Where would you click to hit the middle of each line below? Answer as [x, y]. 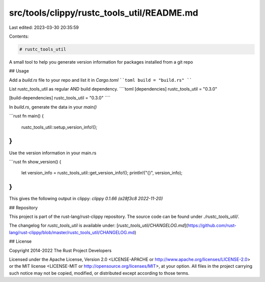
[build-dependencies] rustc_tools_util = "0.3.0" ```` [60, 98]
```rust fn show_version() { [35, 162]
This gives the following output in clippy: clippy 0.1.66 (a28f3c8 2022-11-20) [86, 199]
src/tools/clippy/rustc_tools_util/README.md [104, 13]
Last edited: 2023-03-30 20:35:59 [44, 27]
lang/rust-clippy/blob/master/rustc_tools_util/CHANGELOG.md [72, 232]
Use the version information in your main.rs [53, 153]
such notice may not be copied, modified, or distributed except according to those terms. [99, 273]
